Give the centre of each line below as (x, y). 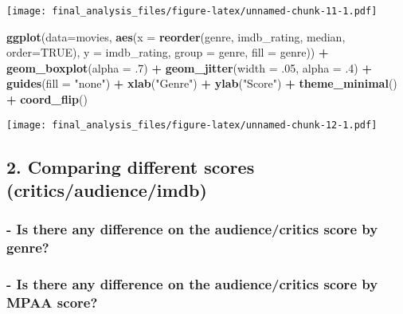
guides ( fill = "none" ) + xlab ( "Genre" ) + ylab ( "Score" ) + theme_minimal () (202, 83)
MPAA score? (52, 302)
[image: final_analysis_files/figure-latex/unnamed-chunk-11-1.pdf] (192, 11)
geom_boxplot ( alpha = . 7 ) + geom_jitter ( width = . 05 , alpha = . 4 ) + (189, 67)
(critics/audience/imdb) (107, 190)
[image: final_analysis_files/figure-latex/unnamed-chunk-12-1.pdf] (192, 125)
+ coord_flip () (47, 99)
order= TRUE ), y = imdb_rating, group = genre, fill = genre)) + (168, 52)
